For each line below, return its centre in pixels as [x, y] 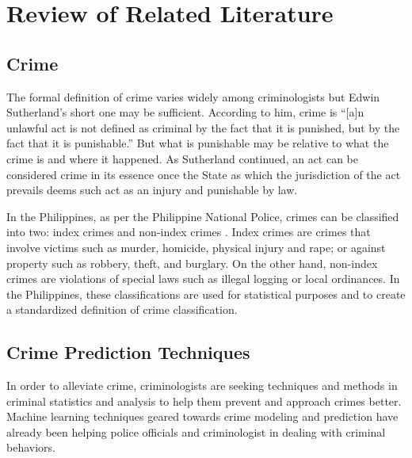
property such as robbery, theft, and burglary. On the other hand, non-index [192, 263]
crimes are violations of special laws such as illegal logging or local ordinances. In [203, 279]
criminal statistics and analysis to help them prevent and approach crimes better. [204, 401]
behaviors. [31, 447]
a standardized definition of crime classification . [122, 309]
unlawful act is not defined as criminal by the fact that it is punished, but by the [203, 127]
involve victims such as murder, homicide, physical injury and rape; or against [196, 247]
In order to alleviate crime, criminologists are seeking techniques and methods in [202, 385]
